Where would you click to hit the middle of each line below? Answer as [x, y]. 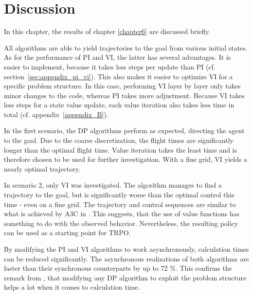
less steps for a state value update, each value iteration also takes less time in [119, 105]
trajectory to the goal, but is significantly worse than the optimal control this [119, 195]
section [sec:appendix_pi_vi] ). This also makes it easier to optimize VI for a [118, 76]
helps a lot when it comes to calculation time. [72, 287]
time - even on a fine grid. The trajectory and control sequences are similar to [120, 204]
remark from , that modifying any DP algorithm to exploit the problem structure [125, 277]
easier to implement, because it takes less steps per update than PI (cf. [110, 66]
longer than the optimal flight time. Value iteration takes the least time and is [121, 149]
